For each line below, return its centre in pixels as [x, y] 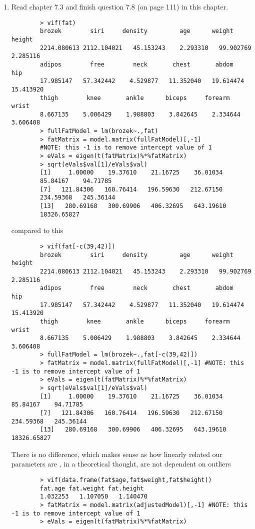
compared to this [37, 230]
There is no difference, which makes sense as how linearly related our [117, 454]
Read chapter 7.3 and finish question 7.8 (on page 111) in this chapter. [120, 6]
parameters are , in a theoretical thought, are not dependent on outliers [121, 464]
